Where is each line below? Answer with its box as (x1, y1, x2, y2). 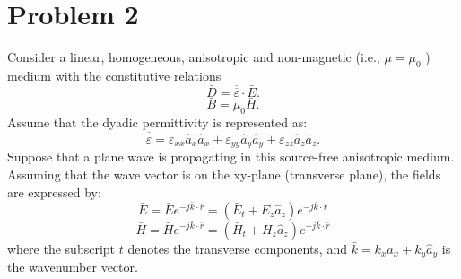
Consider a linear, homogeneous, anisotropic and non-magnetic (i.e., (7, 48, 380, 66)
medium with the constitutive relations (7, 65, 222, 84)
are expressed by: (7, 182, 101, 201)
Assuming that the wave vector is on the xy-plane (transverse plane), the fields (7, 165, 441, 184)
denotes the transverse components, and (127, 239, 347, 257)
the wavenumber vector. (7, 257, 138, 275)
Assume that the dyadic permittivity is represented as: (7, 112, 308, 131)
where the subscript (7, 239, 116, 257)
